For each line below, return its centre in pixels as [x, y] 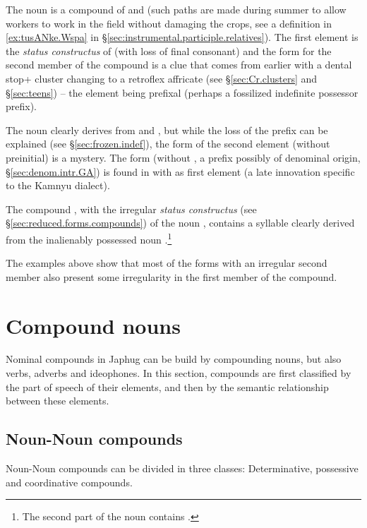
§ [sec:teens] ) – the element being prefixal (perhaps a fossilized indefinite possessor [182, 92]
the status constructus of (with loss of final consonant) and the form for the [169, 50]
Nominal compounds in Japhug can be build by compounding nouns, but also [174, 359]
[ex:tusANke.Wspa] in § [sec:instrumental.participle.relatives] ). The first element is [182, 37]
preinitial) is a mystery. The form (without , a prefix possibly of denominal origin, [183, 157]
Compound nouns [93, 325]
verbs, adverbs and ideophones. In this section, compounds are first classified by [179, 373]
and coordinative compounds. [69, 482]
